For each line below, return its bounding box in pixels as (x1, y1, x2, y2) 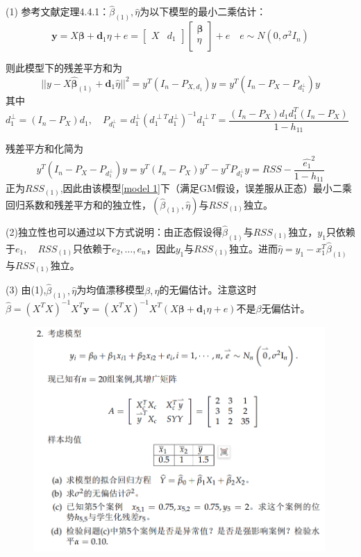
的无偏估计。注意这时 (159, 282, 257, 297)
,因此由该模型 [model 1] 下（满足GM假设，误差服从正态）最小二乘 (60, 181, 352, 195)
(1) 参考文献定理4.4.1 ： (6, 4, 110, 19)
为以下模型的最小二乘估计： (140, 4, 267, 19)
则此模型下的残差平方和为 (6, 60, 122, 75)
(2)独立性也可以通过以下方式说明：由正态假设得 (6, 224, 222, 239)
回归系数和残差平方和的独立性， (6, 197, 151, 211)
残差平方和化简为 (6, 141, 83, 156)
